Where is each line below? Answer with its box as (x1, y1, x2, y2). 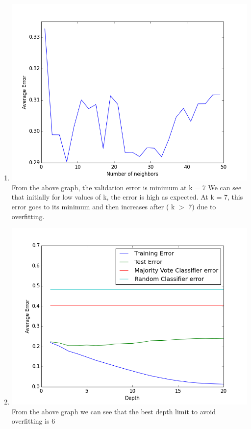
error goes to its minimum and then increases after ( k (11, 201, 175, 211)
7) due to (188, 201, 216, 211)
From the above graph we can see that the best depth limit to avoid (11, 406, 216, 416)
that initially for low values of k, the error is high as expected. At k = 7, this (11, 192, 243, 202)
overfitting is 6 (11, 416, 55, 426)
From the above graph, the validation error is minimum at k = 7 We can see (11, 182, 242, 192)
